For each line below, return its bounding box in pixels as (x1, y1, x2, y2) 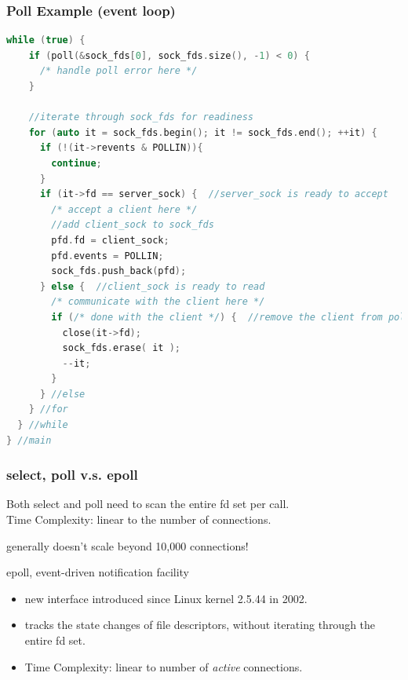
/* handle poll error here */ (39, 65, 198, 77)
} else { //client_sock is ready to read (39, 280, 265, 292)
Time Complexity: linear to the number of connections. (6, 511, 271, 528)
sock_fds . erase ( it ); (62, 342, 180, 354)
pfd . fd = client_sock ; (51, 234, 169, 246)
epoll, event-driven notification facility (6, 564, 190, 580)
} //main (6, 434, 52, 446)
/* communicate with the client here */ (51, 296, 265, 308)
